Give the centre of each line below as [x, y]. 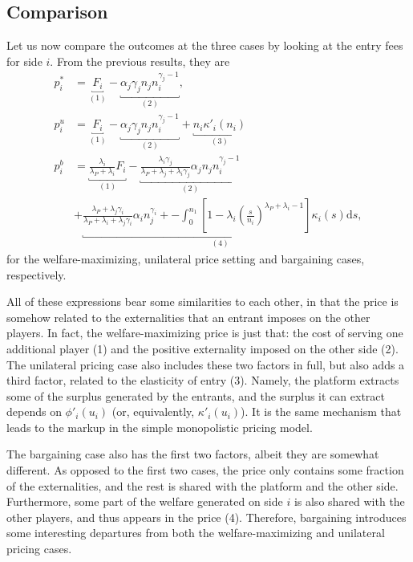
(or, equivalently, [153, 411]
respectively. [36, 274]
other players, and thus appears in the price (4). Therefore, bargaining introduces [206, 517]
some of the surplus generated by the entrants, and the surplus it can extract [196, 395]
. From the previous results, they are [140, 61]
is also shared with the [349, 501]
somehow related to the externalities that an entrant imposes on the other [188, 317]
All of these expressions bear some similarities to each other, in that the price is [202, 301]
